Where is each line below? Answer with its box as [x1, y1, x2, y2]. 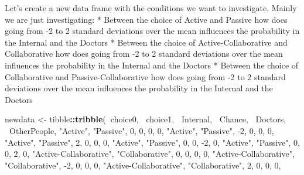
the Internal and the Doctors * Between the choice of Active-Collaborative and [5, 36, 288, 48]
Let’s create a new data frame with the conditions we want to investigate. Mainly [5, 2, 297, 13]
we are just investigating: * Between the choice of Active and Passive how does [5, 13, 288, 25]
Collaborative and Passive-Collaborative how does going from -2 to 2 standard [5, 70, 286, 83]
